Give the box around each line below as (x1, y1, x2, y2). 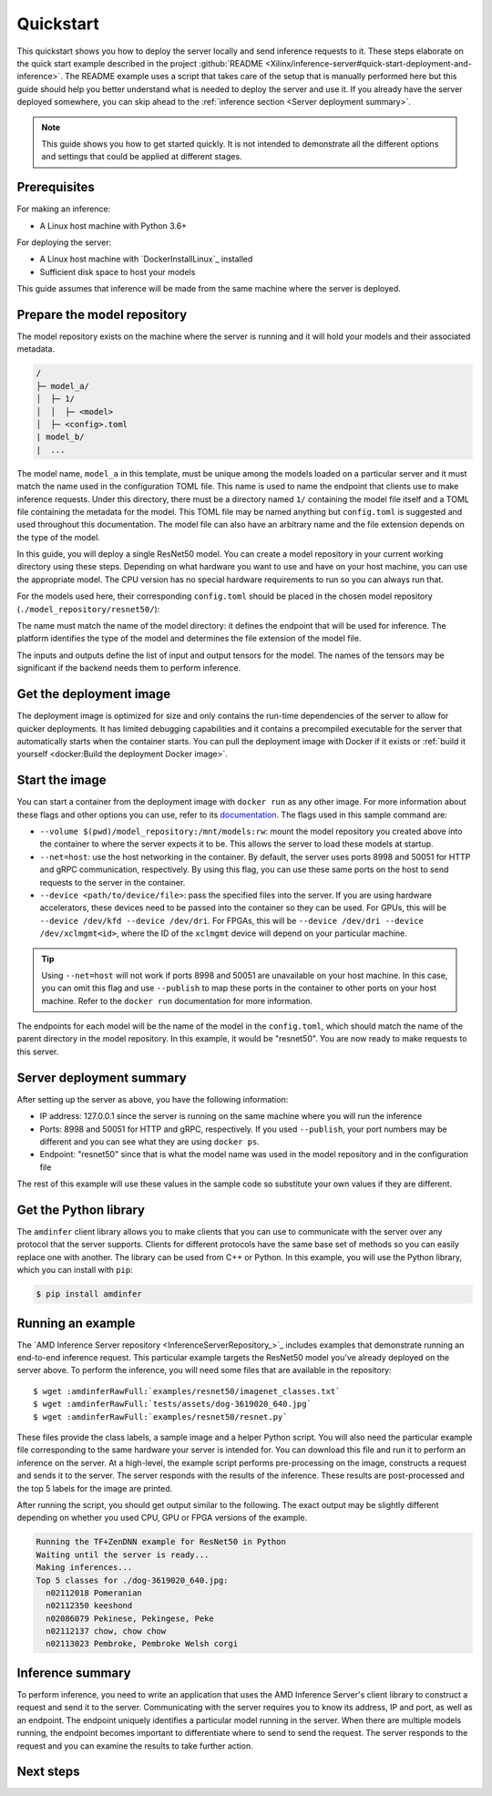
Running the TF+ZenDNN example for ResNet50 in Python (36, 1536, 286, 1547)
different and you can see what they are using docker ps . (39, 1135, 260, 1147)
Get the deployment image (16, 686, 171, 702)
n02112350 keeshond (46, 1600, 133, 1611)
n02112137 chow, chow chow (46, 1627, 167, 1637)
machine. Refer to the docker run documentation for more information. (41, 995, 313, 1006)
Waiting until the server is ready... (36, 1549, 210, 1560)
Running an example (16, 1315, 136, 1330)
